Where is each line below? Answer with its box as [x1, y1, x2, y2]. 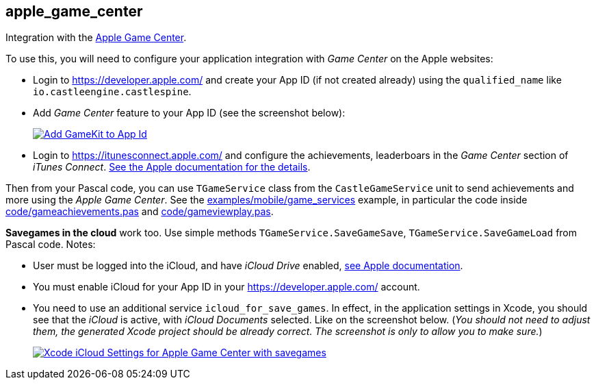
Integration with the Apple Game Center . [5, 32, 187, 44]
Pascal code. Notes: [5, 238, 96, 251]
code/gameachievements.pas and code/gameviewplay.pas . [5, 206, 274, 218]
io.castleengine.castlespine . [33, 86, 192, 98]
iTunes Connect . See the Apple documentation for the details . [33, 161, 311, 173]
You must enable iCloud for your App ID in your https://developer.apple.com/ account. [33, 281, 420, 293]
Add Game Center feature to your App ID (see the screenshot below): [33, 107, 346, 119]
